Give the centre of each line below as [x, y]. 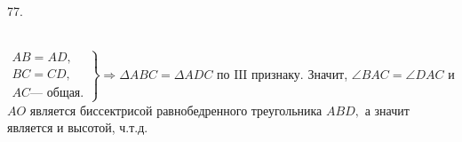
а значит [387, 110]
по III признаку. [260, 75]
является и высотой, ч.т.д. [78, 127]
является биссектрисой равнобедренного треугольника [176, 110]
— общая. [57, 93]
